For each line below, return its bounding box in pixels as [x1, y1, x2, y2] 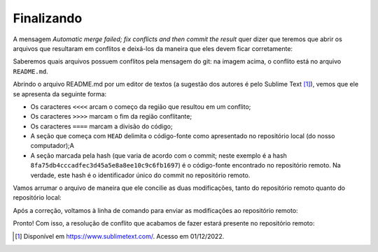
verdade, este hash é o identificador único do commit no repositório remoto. [30, 171, 251, 179]
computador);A [30, 142, 75, 150]
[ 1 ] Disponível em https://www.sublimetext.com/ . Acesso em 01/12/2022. [15, 232, 225, 240]
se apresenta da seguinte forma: [13, 89, 107, 98]
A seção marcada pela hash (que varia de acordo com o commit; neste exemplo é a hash [30, 151, 287, 160]
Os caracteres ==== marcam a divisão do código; [30, 122, 173, 131]
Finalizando [13, 10, 83, 26]
